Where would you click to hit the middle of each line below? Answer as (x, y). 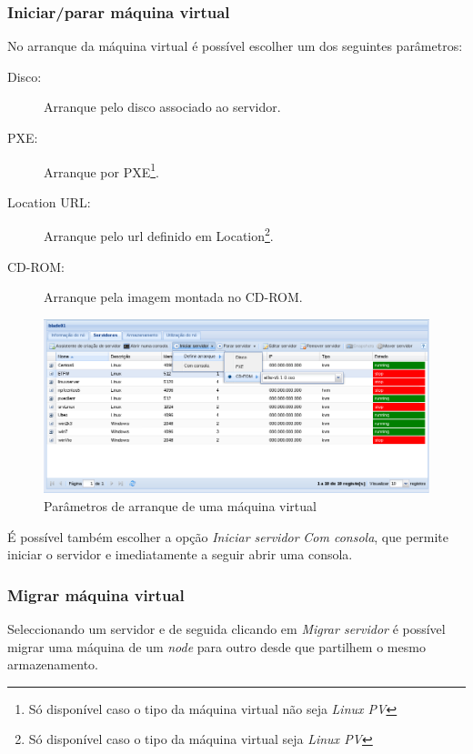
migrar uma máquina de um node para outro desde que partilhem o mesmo (216, 646)
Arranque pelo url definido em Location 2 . (159, 235)
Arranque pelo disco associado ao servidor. (162, 107)
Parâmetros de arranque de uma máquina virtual (180, 505)
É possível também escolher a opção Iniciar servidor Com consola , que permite (228, 536)
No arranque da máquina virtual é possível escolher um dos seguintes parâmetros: (235, 46)
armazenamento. (53, 664)
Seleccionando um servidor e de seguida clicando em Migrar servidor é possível (226, 628)
